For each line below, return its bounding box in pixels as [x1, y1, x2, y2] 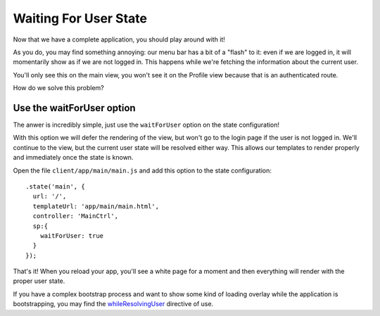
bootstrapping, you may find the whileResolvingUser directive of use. [13, 300, 214, 308]
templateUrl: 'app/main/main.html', [32, 202, 160, 210]
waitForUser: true [39, 232, 104, 239]
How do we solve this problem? [13, 84, 105, 92]
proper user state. [13, 277, 65, 285]
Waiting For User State [13, 11, 148, 26]
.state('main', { [25, 182, 85, 190]
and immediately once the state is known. [13, 153, 134, 162]
